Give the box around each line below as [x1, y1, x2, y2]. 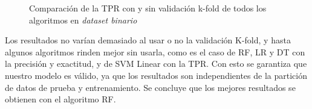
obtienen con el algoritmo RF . [5, 93, 116, 105]
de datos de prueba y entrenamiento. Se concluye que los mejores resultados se [5, 81, 296, 93]
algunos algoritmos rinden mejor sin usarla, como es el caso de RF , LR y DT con [5, 45, 305, 58]
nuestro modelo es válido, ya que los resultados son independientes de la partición [5, 69, 307, 81]
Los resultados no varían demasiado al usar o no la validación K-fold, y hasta [5, 34, 291, 46]
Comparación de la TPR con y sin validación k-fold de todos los [29, 2, 267, 14]
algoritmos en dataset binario [29, 13, 137, 26]
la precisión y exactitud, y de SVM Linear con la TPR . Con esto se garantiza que [5, 57, 307, 70]
